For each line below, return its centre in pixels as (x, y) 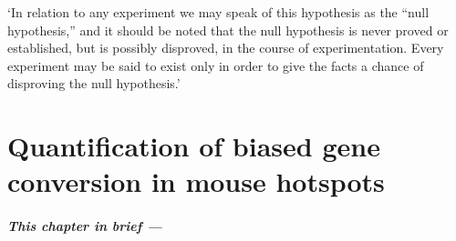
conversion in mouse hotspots (196, 181)
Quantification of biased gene (194, 146)
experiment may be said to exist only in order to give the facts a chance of (216, 65)
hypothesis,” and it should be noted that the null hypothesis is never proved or (228, 30)
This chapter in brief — (85, 226)
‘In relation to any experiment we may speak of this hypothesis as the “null (218, 12)
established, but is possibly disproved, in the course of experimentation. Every (226, 48)
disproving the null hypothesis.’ (94, 83)
